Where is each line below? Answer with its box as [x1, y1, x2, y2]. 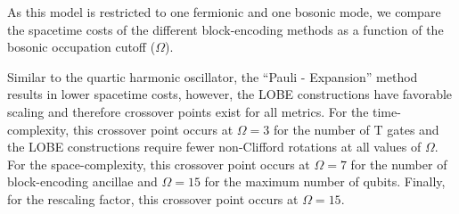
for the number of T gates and [273, 119, 439, 138]
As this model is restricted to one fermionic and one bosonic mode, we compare [7, 3, 441, 21]
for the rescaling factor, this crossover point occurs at [7, 189, 299, 208]
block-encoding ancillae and [7, 172, 158, 191]
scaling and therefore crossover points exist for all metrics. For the [7, 102, 369, 120]
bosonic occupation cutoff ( [7, 37, 156, 56]
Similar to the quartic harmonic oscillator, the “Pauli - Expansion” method [7, 67, 418, 86]
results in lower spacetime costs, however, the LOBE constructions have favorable [7, 85, 453, 103]
